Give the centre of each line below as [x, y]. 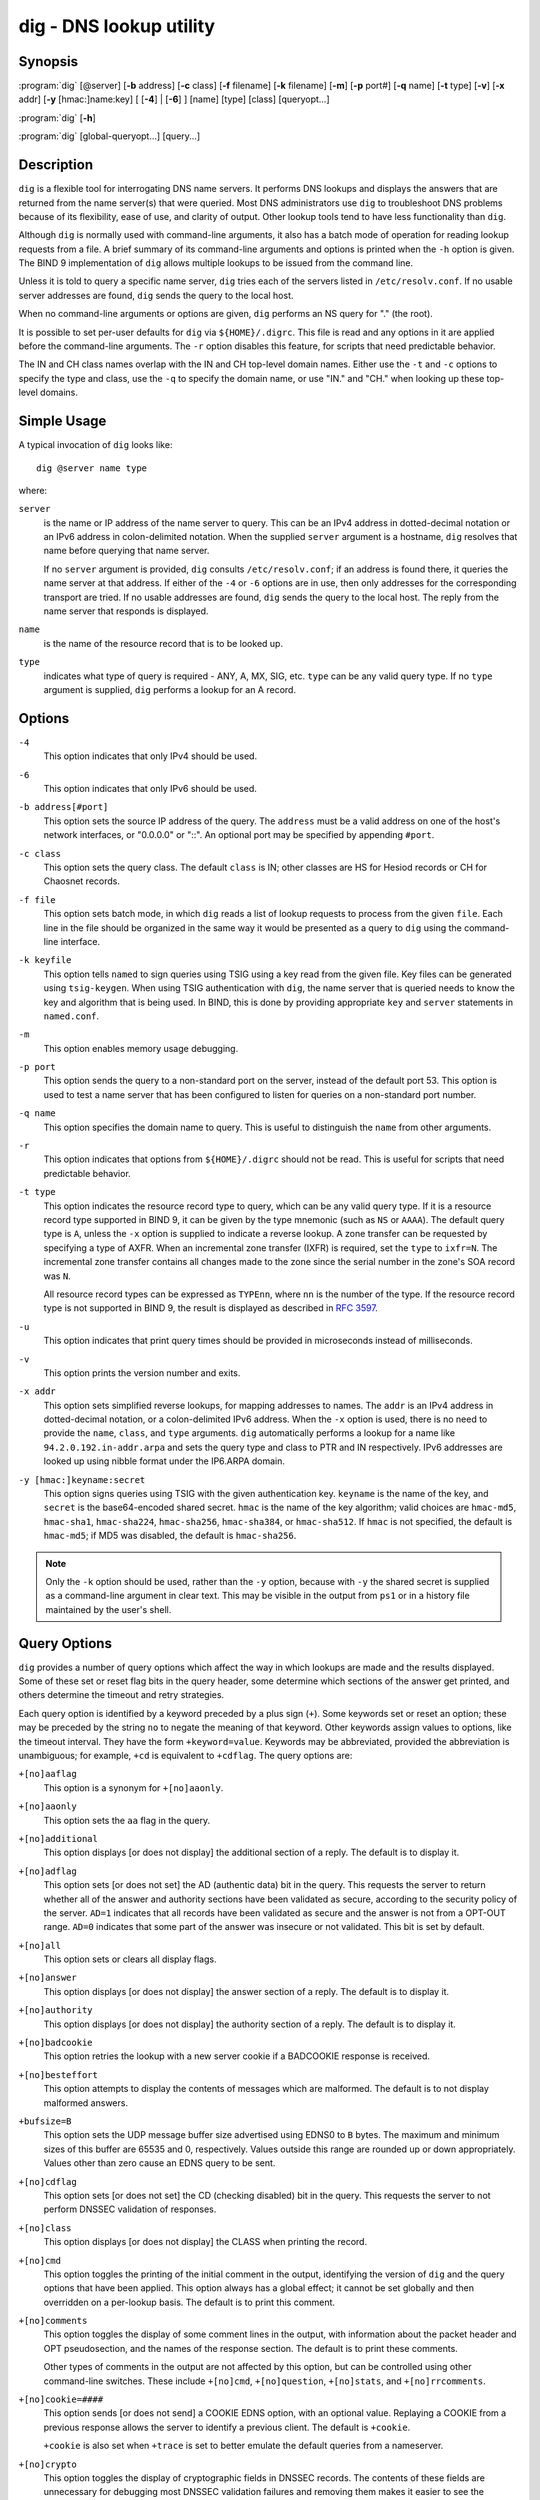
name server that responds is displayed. [126, 611]
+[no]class [45, 2228]
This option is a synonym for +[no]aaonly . [133, 1787]
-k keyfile [45, 960]
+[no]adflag [47, 1871]
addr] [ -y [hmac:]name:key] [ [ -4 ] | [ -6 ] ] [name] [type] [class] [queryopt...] [174, 99]
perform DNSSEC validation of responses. [130, 2209]
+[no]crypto [47, 2464]
